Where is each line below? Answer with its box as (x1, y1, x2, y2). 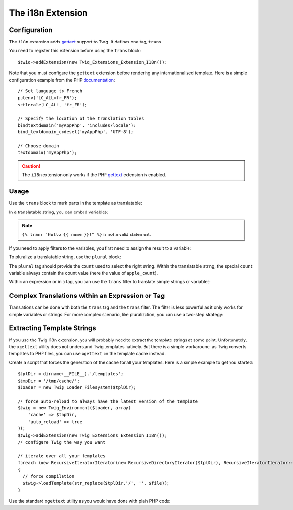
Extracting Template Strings (9, 324, 96, 332)
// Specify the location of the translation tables (18, 115, 144, 121)
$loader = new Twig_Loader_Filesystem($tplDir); (18, 384, 136, 390)
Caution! (22, 163, 41, 169)
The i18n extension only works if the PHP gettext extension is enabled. (22, 172, 166, 178)
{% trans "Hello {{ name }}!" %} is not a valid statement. (22, 232, 151, 237)
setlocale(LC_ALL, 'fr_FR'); (18, 102, 87, 107)
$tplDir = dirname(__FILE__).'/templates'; (18, 371, 124, 377)
